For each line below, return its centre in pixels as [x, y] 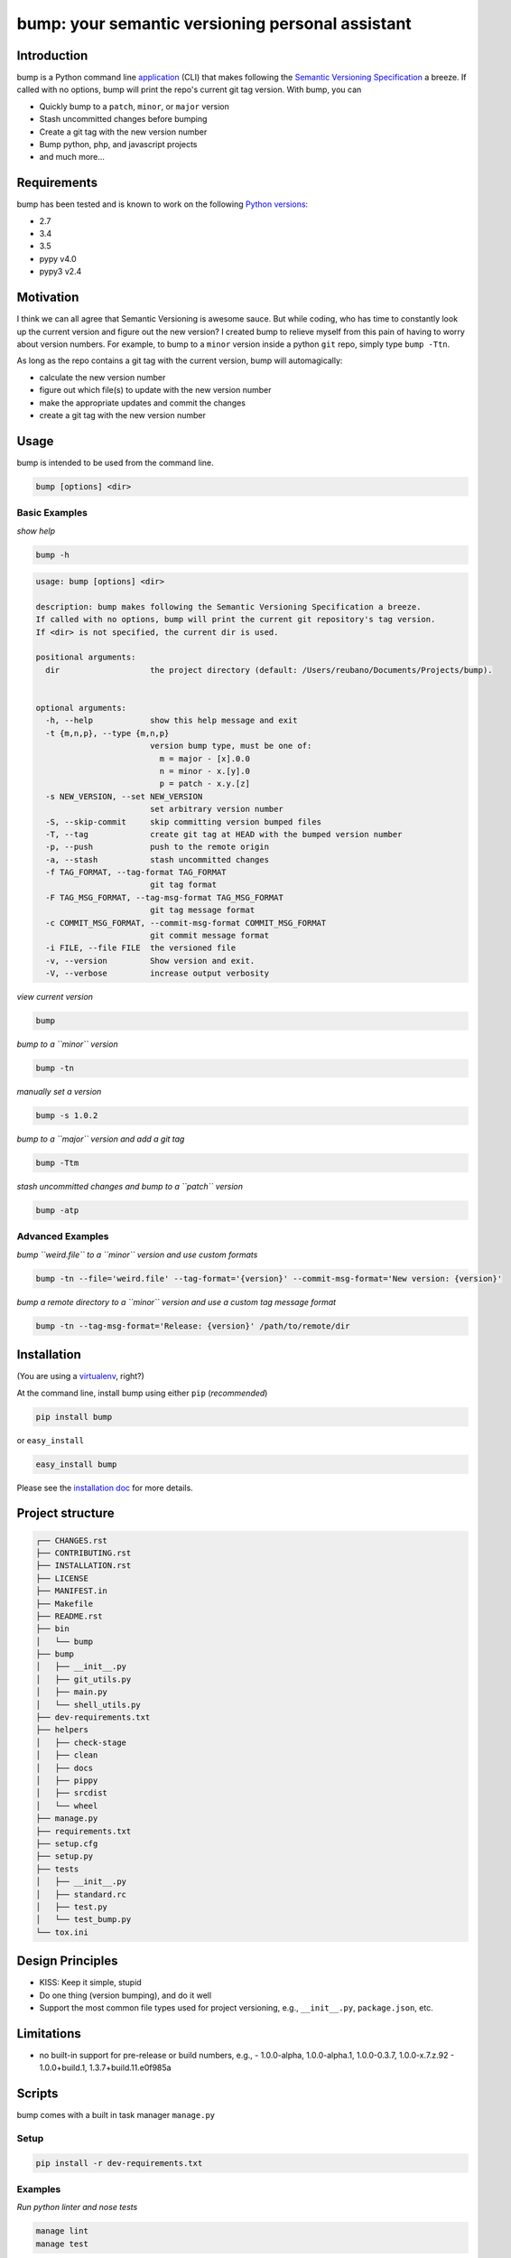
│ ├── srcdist [72, 1793]
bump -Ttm [57, 1163]
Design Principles [67, 1961]
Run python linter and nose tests [77, 2207]
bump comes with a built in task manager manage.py [116, 2115]
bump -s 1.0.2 [67, 1116]
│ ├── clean [67, 1755]
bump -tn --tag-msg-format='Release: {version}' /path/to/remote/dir [193, 1326]
